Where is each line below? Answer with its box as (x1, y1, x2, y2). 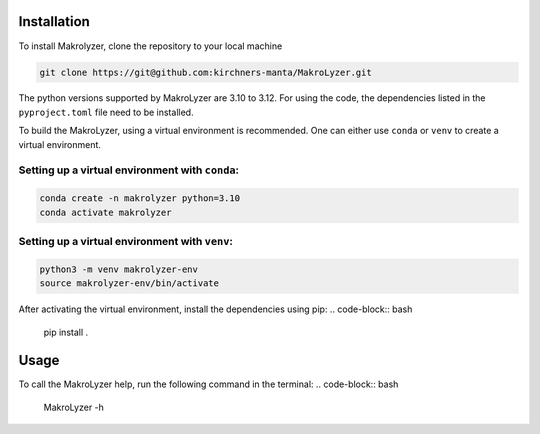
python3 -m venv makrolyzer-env (39, 263, 199, 275)
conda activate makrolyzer (39, 206, 172, 218)
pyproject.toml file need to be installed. (18, 106, 194, 118)
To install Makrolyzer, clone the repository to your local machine (18, 40, 283, 52)
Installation (18, 13, 90, 30)
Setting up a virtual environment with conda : (18, 163, 240, 177)
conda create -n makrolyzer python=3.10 (39, 193, 240, 204)
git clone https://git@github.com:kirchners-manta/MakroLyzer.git (39, 66, 372, 78)
